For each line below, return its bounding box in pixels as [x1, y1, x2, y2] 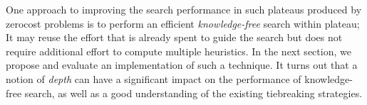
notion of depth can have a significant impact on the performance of [6, 71, 301, 86]
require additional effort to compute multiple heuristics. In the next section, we [6, 43, 351, 58]
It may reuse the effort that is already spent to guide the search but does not [6, 30, 343, 45]
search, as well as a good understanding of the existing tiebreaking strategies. [24, 85, 363, 100]
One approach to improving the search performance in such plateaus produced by [6, 2, 362, 16]
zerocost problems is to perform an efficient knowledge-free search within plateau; [6, 16, 360, 31]
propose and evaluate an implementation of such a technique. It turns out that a [6, 57, 358, 72]
